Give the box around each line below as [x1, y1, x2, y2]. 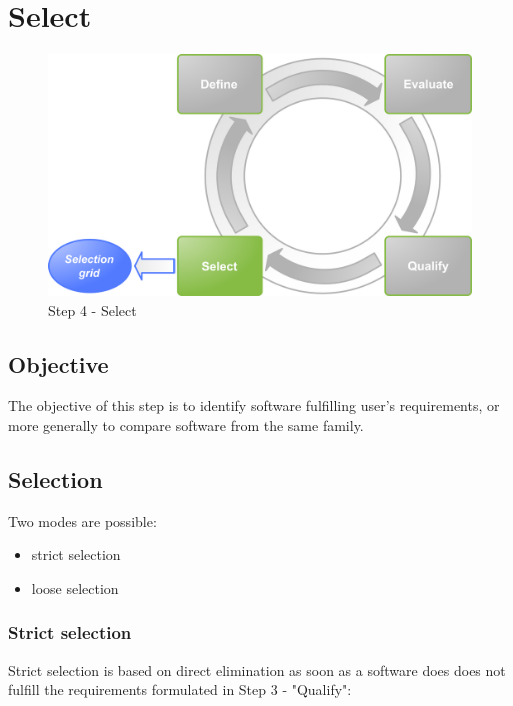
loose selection [31, 577, 119, 598]
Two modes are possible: [8, 510, 157, 531]
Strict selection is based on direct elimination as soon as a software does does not [8, 659, 506, 680]
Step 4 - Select [48, 299, 137, 320]
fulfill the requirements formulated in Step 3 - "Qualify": [8, 679, 352, 700]
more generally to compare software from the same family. [8, 414, 364, 435]
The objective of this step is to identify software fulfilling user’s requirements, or [8, 395, 500, 416]
